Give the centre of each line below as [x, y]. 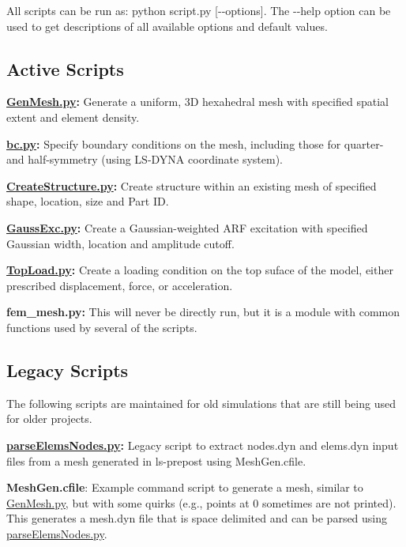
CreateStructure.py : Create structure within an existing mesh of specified [192, 185]
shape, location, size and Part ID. [88, 201]
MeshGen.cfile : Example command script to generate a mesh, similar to [185, 487]
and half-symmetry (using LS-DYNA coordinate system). [145, 159]
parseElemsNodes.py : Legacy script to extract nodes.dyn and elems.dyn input [203, 445]
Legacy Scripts [68, 370]
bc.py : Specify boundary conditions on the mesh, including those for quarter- [195, 143]
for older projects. [49, 419]
